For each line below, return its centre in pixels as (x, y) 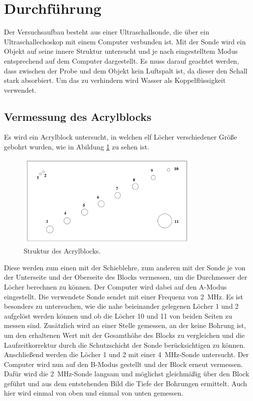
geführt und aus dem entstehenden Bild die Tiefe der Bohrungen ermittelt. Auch (126, 383)
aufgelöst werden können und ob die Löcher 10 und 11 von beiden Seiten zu (118, 315)
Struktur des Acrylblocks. (62, 251)
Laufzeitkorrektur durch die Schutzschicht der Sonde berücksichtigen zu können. (125, 345)
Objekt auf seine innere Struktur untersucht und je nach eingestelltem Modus (121, 51)
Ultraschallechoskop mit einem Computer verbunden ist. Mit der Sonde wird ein (125, 41)
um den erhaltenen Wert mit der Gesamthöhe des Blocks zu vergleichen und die (125, 335)
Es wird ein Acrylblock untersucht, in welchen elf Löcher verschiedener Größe (121, 137)
